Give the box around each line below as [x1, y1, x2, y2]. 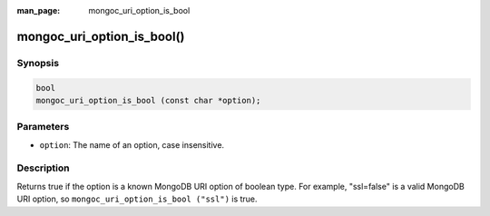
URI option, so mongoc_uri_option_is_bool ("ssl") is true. [16, 193, 258, 204]
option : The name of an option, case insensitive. [39, 139, 225, 150]
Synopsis [16, 56, 59, 69]
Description [16, 162, 70, 174]
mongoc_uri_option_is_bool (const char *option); [35, 95, 261, 105]
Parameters [16, 121, 70, 133]
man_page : [16, 5, 61, 15]
